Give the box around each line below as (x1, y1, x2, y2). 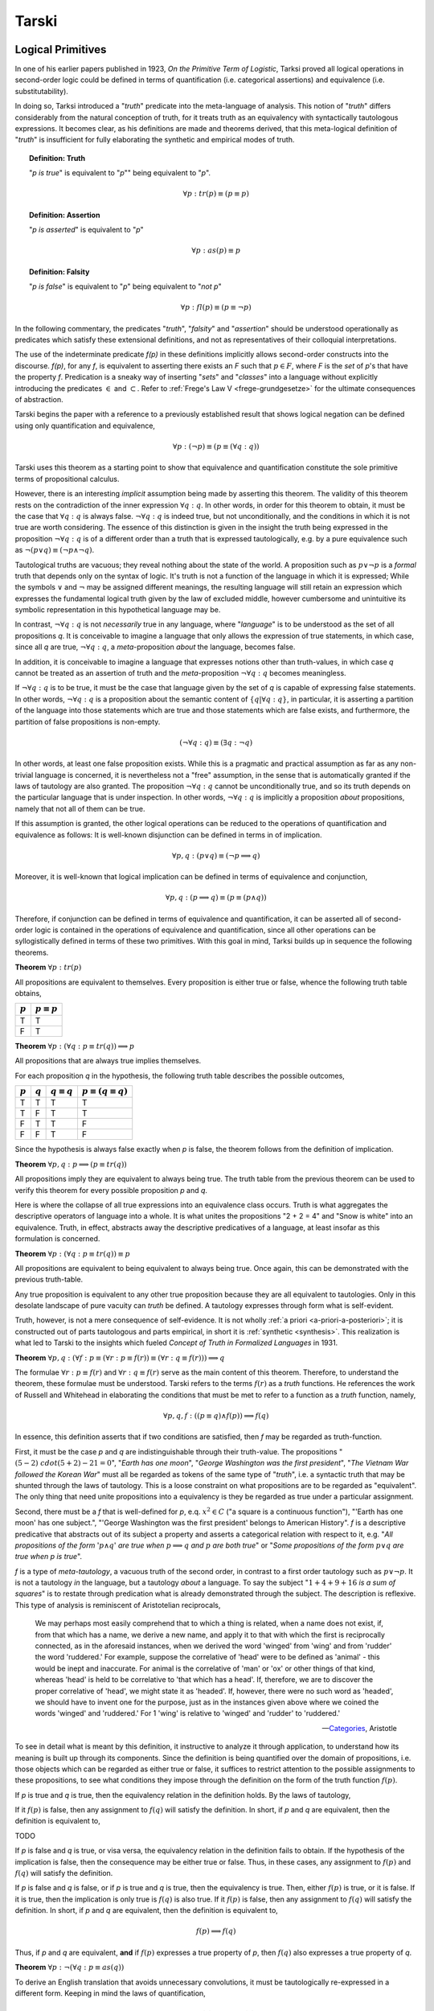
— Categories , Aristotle (321, 1723, 397, 1733)
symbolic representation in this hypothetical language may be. (14, 605, 221, 615)
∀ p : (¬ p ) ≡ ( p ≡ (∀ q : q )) (172, 442, 260, 451)
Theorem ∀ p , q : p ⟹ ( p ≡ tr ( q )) (14, 1159, 128, 1169)
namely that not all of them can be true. (14, 804, 145, 813)
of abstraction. (14, 395, 63, 405)
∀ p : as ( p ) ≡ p (191, 246, 241, 255)
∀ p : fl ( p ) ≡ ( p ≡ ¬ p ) (180, 302, 252, 312)
